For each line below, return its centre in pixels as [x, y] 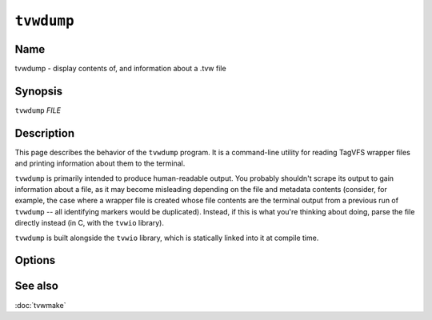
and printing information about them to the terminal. [100, 163]
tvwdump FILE [38, 110]
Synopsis [39, 91]
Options [35, 260]
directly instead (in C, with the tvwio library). [89, 223]
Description [45, 133]
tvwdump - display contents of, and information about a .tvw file [121, 69]
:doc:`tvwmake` [40, 305]
